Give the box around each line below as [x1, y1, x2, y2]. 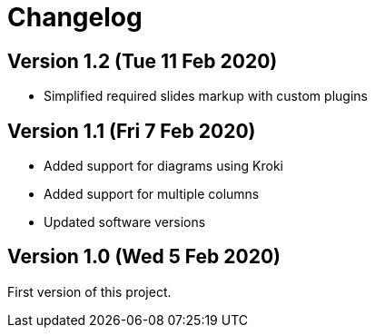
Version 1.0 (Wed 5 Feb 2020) [7, 245, 281, 269]
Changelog [7, 2, 143, 33]
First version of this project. [7, 283, 172, 300]
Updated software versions [44, 214, 206, 231]
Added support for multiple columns [44, 186, 260, 202]
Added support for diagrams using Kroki [44, 158, 283, 174]
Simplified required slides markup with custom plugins [44, 88, 368, 104]
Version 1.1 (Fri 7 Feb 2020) [7, 119, 256, 143]
